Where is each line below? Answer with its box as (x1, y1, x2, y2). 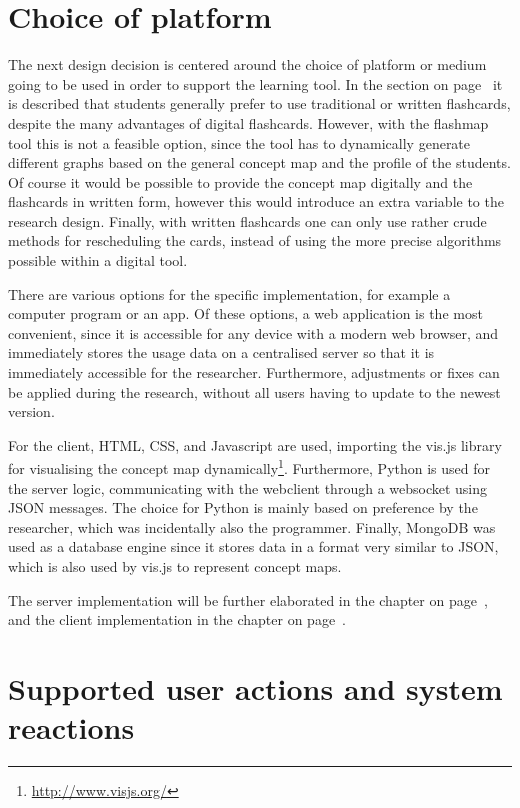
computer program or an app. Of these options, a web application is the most (8, 303, 483, 324)
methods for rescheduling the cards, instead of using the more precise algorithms (8, 230, 502, 251)
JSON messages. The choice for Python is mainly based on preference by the (8, 497, 478, 518)
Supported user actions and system (8, 668, 503, 708)
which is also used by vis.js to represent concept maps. (8, 556, 342, 577)
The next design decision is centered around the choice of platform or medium (8, 54, 487, 75)
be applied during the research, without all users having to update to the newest (8, 381, 501, 402)
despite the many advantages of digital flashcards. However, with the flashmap (8, 112, 489, 133)
